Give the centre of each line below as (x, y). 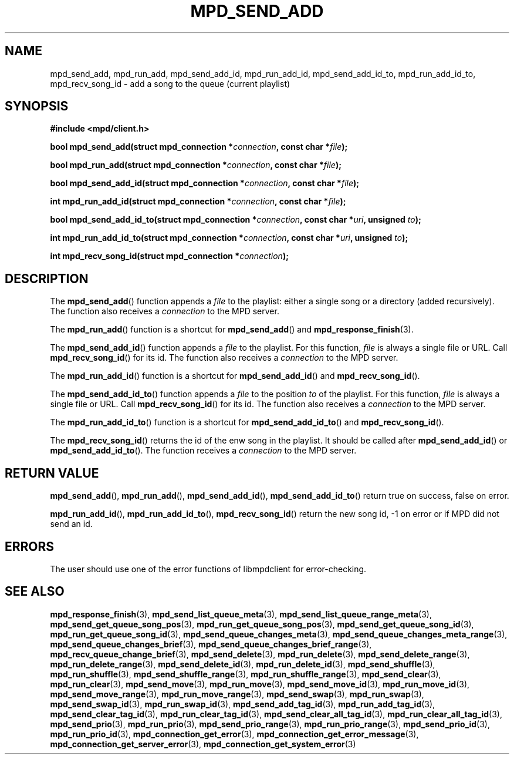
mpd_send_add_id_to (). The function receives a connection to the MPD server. (203, 451)
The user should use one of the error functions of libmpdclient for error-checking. (208, 569)
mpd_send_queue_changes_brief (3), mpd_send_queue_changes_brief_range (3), (211, 644)
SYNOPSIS (37, 106)
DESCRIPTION (47, 278)
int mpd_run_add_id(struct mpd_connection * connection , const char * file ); (198, 201)
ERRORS (30, 546)
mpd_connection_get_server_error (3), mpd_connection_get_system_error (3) (203, 744)
